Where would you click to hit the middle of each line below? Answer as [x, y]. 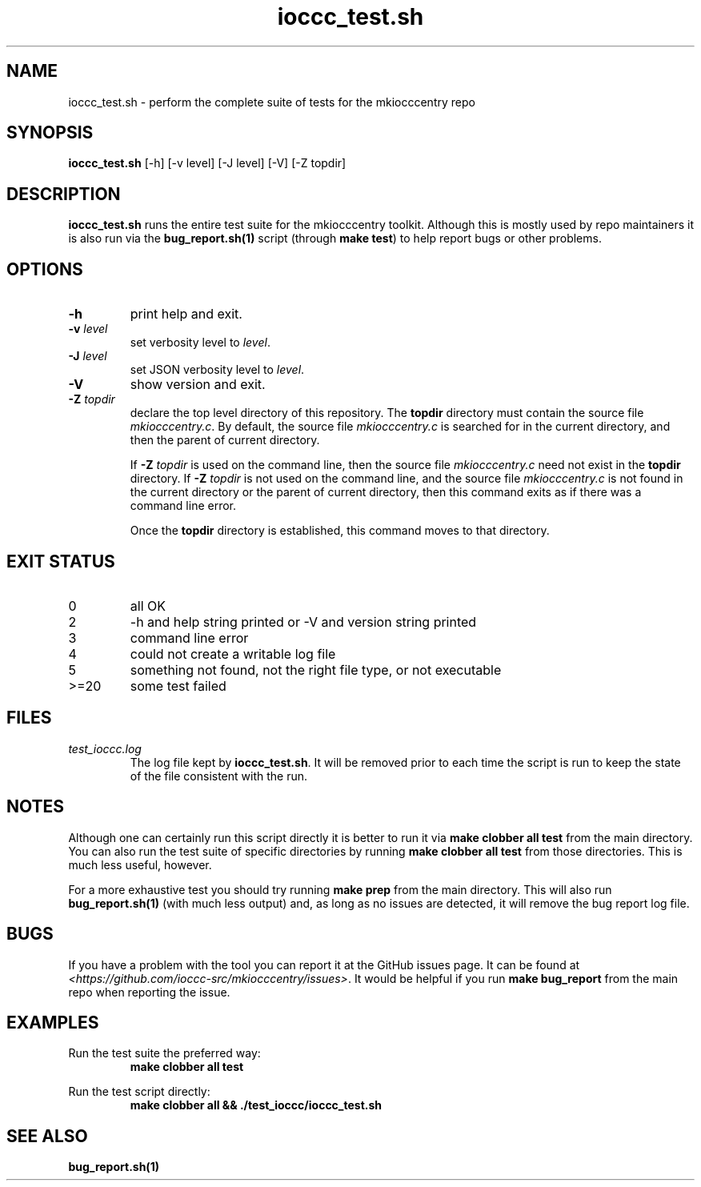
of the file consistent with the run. [219, 776]
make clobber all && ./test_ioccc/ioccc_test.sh [256, 1105]
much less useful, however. [140, 864]
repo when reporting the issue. [149, 992]
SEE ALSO [47, 1136]
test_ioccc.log [105, 748]
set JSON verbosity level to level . [217, 370]
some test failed [178, 686]
